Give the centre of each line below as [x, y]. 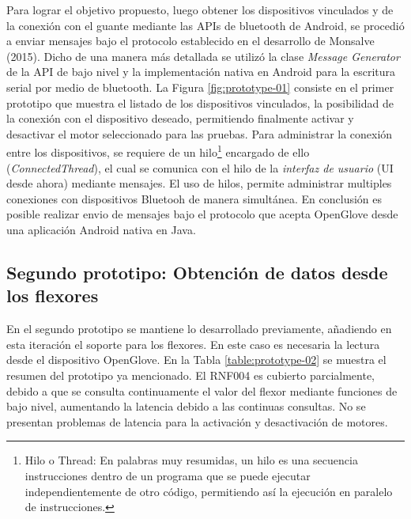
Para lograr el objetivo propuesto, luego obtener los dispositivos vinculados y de [200, 9]
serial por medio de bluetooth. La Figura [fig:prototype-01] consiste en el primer [200, 87]
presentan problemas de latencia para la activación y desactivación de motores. [197, 421]
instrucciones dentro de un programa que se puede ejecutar [168, 475]
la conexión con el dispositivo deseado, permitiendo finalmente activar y [180, 118]
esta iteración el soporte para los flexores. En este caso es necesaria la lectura [193, 344]
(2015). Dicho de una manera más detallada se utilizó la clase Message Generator [203, 56]
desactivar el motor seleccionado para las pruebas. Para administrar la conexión [200, 133]
